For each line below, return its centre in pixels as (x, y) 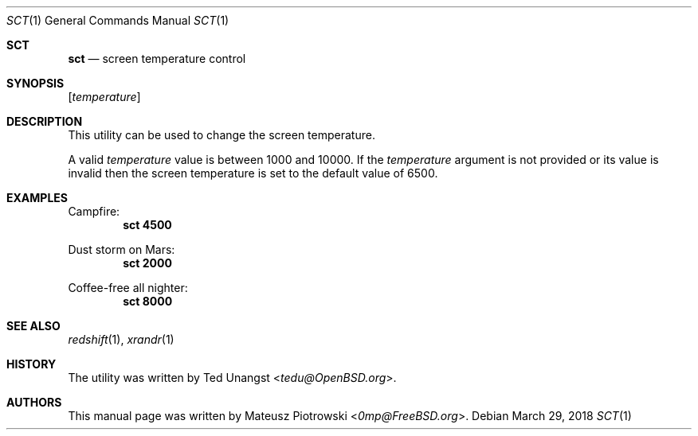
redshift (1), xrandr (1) (121, 339)
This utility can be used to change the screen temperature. (222, 135)
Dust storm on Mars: (122, 249)
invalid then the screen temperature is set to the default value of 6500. (253, 173)
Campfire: (94, 211)
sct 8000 (148, 301)
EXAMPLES (37, 198)
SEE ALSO (33, 326)
